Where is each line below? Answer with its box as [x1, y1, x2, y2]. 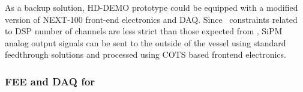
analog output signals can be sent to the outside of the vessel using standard [5, 36, 286, 49]
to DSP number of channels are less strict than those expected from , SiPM [5, 25, 283, 37]
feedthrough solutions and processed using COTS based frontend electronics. [5, 48, 286, 61]
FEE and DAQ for [5, 73, 95, 88]
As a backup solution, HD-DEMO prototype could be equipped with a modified [5, 1, 298, 13]
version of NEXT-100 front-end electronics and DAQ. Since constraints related [5, 13, 298, 25]
